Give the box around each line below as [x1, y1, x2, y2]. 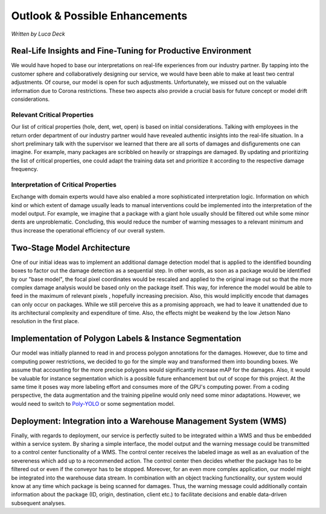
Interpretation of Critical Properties [11, 180, 117, 188]
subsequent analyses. [11, 499, 66, 507]
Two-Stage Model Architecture [11, 242, 130, 253]
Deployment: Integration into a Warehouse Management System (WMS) [11, 416, 287, 426]
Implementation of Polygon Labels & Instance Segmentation [11, 333, 241, 344]
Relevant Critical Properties [11, 111, 94, 119]
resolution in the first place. [11, 318, 80, 325]
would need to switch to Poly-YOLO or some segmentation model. [11, 400, 175, 407]
